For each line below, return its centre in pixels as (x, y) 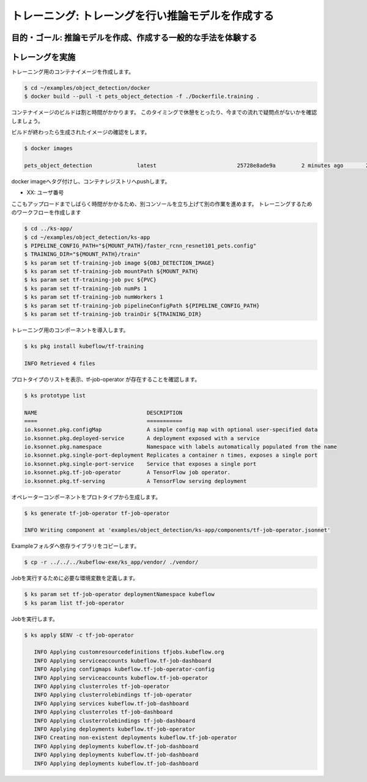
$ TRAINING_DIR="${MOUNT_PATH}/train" (82, 254)
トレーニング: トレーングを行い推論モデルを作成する (143, 16)
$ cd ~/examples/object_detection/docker (87, 88)
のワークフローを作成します (46, 212)
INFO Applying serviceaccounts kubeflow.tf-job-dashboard (123, 661)
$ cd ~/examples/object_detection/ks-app (87, 237)
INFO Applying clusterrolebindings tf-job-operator (113, 695)
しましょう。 (28, 121)
